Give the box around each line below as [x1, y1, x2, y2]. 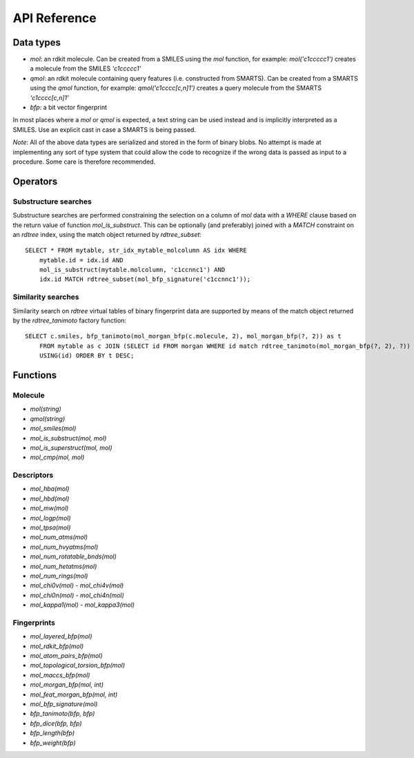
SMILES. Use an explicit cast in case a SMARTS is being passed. [12, 125, 197, 134]
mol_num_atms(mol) [30, 533, 88, 541]
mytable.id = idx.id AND [39, 256, 124, 264]
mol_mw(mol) [30, 504, 69, 512]
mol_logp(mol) [30, 514, 72, 522]
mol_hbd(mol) [30, 494, 70, 503]
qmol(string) [30, 414, 66, 422]
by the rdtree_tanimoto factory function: [12, 316, 127, 324]
